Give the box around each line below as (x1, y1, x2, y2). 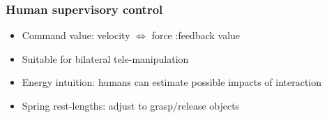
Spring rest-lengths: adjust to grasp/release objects (22, 98, 240, 112)
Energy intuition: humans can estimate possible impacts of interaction (22, 75, 322, 89)
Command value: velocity (22, 28, 130, 43)
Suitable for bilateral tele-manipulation (22, 51, 189, 66)
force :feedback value (151, 28, 241, 43)
